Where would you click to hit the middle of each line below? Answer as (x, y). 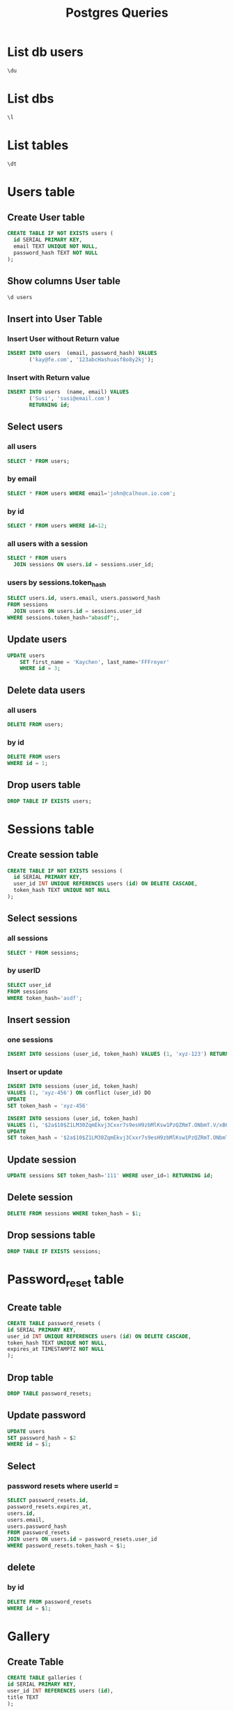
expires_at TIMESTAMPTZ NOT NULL (56, 1349)
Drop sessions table (51, 1235)
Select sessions (42, 918)
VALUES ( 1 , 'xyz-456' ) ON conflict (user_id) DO (79, 1093)
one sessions (30, 1039)
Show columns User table (64, 281)
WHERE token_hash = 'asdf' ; (45, 998)
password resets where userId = (63, 1485)
